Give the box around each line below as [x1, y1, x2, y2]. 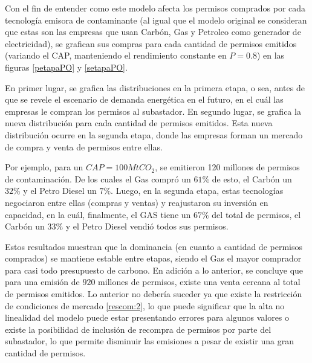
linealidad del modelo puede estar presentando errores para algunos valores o [5, 311, 290, 324]
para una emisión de [5, 275, 80, 288]
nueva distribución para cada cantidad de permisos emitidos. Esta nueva [5, 117, 273, 129]
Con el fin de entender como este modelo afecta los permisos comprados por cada [5, 2, 306, 14]
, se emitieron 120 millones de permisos [155, 161, 300, 173]
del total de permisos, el [212, 208, 301, 220]
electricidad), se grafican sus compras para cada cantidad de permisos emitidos [5, 37, 297, 50]
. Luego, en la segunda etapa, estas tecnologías [111, 184, 284, 197]
